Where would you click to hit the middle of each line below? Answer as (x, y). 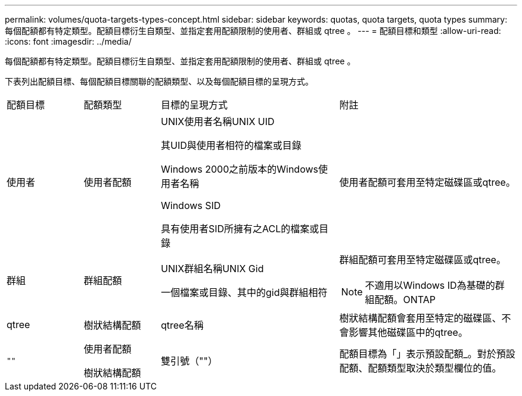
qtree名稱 (182, 325)
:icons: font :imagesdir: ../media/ (68, 41)
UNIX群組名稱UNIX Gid (212, 269)
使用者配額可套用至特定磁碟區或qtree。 (427, 182)
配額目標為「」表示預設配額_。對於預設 (427, 354)
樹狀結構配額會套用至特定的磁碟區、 (420, 318)
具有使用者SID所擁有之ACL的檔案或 (240, 229)
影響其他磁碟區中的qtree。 (408, 332)
